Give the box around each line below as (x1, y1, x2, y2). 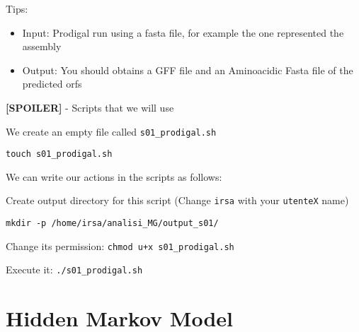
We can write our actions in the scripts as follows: (6, 169, 222, 184)
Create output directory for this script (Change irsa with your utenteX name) (6, 193, 349, 208)
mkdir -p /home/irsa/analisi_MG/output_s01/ (6, 218, 219, 229)
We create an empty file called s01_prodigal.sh (6, 124, 217, 138)
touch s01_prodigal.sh (6, 149, 113, 160)
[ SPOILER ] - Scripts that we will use (6, 100, 174, 114)
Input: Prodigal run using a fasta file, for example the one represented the (22, 25, 344, 40)
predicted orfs (22, 76, 82, 91)
